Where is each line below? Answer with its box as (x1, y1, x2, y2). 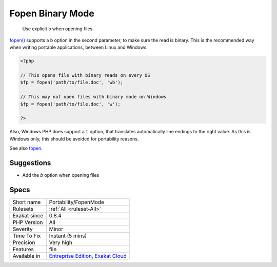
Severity (12, 225, 33, 233)
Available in (12, 253, 41, 260)
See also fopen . (9, 145, 43, 151)
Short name (12, 199, 41, 206)
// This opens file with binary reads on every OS (20, 72, 151, 78)
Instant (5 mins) (49, 232, 87, 239)
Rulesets (12, 206, 33, 213)
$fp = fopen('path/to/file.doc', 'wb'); (20, 79, 123, 86)
